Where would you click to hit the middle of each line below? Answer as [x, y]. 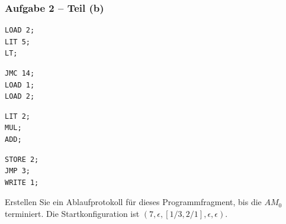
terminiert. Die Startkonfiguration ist [72, 213]
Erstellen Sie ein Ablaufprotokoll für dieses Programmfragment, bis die [133, 202]
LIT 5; [17, 42]
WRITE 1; [22, 182]
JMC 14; [20, 73]
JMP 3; [17, 171]
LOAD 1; [20, 85]
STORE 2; [22, 159]
